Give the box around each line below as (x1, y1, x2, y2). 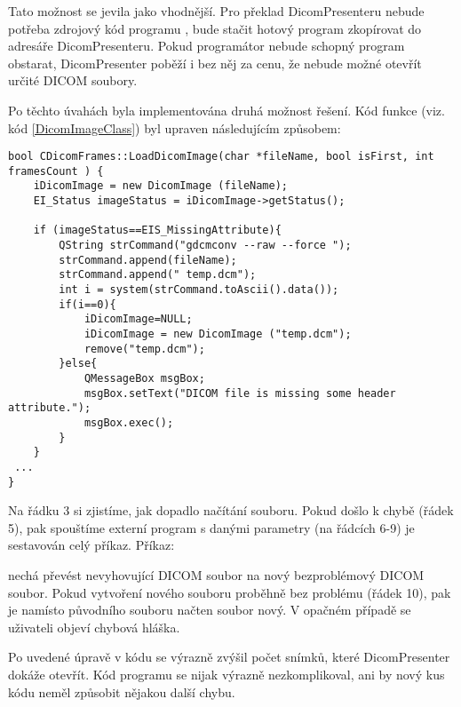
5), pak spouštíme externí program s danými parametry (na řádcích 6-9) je (8, 518, 415, 536)
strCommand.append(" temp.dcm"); (59, 268, 257, 282)
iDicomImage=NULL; (83, 313, 193, 326)
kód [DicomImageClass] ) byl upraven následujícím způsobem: (8, 118, 341, 137)
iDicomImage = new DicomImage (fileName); (33, 179, 288, 193)
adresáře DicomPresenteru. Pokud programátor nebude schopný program (8, 36, 405, 55)
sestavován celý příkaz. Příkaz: (8, 536, 175, 554)
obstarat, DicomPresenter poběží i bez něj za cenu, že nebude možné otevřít (8, 53, 422, 72)
